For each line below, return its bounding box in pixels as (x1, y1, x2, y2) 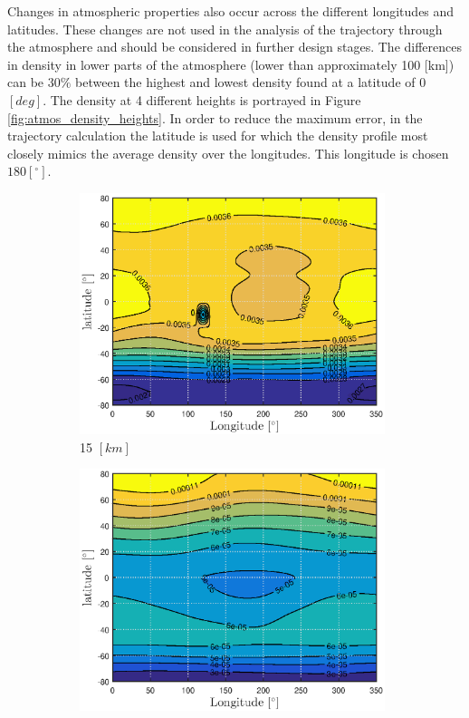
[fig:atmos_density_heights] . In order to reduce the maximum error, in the (7, 108, 423, 127)
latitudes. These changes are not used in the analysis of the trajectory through (7, 19, 443, 38)
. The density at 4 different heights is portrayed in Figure (43, 90, 361, 109)
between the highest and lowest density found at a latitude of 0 (75, 73, 426, 92)
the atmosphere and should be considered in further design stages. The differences (7, 37, 462, 56)
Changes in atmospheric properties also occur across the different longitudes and (7, 2, 455, 20)
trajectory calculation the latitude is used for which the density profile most (7, 126, 428, 145)
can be (7, 73, 44, 92)
